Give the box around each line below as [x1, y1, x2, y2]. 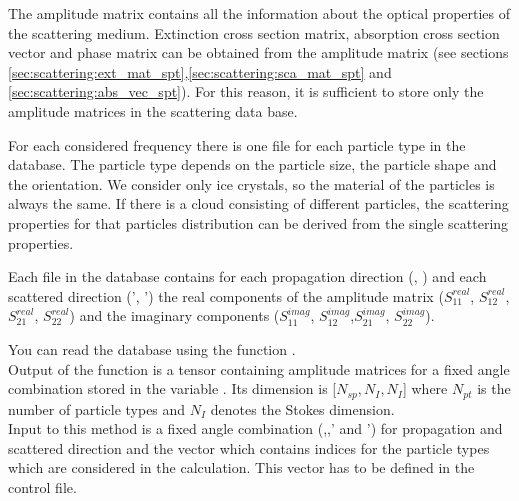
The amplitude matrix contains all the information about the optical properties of [8, 3, 511, 23]
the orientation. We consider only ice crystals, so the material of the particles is [8, 173, 495, 194]
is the [477, 378, 511, 399]
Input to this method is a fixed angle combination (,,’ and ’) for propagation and [8, 418, 503, 439]
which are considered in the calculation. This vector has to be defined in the [8, 457, 475, 478]
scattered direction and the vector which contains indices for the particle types [8, 437, 490, 458]
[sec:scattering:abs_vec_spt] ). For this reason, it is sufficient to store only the [8, 81, 484, 102]
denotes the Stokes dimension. [210, 398, 395, 419]
